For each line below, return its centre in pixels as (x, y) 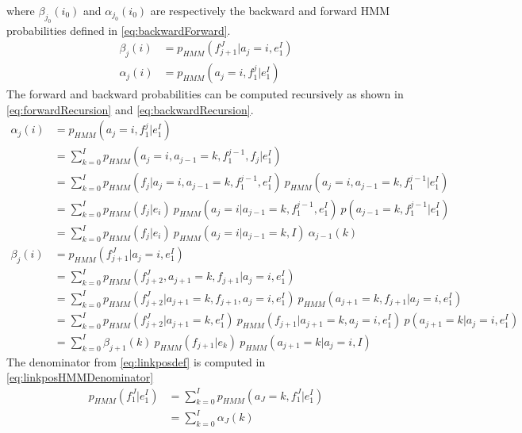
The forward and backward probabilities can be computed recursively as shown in (205, 94)
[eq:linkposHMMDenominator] (80, 377)
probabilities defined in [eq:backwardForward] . (119, 30)
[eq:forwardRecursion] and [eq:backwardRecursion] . (130, 109)
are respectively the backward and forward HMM (270, 10)
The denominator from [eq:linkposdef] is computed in (136, 361)
